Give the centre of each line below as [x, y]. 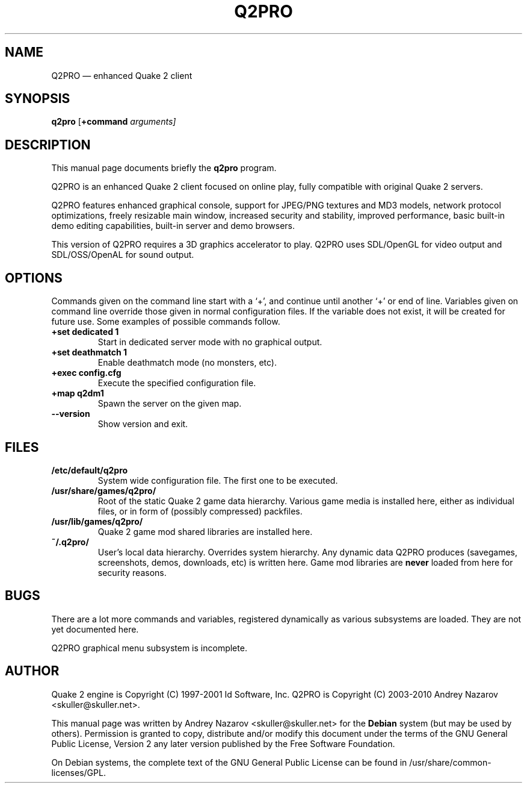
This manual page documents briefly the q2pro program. [164, 168]
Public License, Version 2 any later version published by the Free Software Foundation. [223, 743]
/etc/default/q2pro [90, 470]
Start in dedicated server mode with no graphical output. [210, 342]
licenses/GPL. [79, 772]
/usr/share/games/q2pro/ [104, 490]
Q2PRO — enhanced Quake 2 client [122, 75]
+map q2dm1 [78, 393]
